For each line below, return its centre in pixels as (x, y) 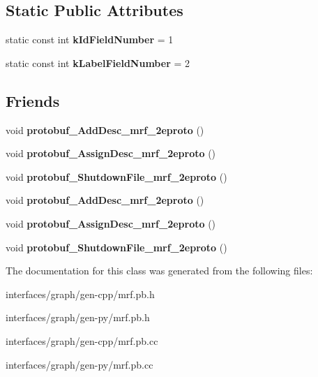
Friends (33, 100)
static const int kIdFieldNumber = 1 (90, 39)
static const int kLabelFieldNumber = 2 (98, 62)
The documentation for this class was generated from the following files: (159, 271)
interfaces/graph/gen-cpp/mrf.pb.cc (82, 340)
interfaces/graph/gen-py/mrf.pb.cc (79, 364)
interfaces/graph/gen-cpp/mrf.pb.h (80, 294)
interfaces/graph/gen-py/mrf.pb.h (78, 317)
